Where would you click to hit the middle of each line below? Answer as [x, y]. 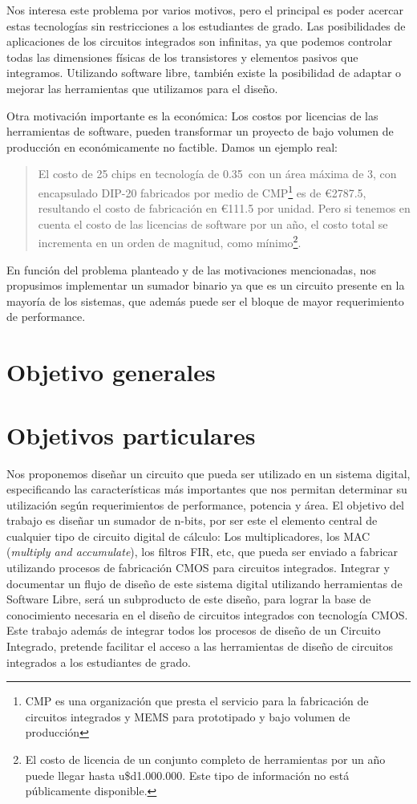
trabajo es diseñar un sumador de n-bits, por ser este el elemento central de [192, 520]
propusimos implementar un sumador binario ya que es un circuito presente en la [206, 285]
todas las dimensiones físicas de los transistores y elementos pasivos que [182, 57]
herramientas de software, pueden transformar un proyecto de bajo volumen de [200, 131]
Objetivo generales [111, 372]
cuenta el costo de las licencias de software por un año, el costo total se [213, 223]
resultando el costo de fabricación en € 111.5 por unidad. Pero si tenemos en [224, 208]
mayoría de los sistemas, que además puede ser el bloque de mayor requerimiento [205, 300]
